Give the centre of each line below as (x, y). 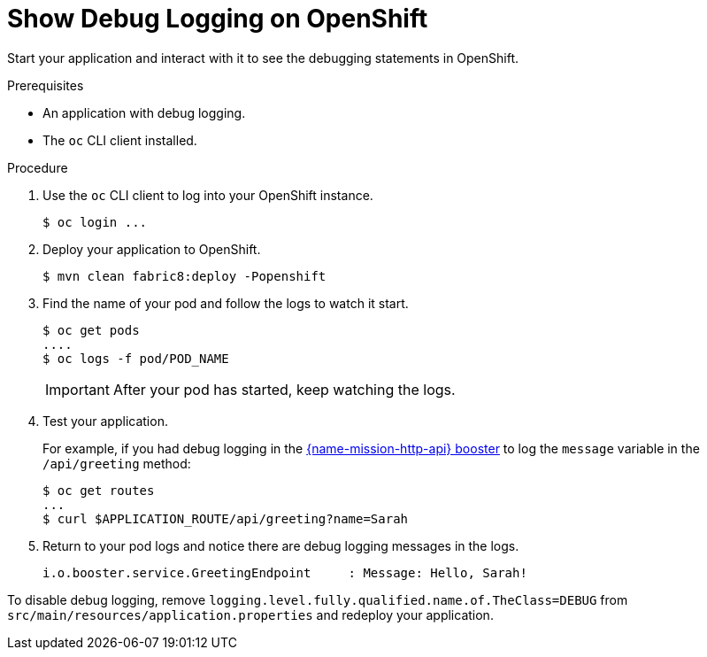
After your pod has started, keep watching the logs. (284, 389)
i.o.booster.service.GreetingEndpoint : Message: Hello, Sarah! (285, 572)
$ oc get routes (99, 490)
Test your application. (105, 421)
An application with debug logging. (144, 112)
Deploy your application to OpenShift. (152, 249)
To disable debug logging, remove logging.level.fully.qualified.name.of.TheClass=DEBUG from (318, 599)
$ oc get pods (91, 330)
